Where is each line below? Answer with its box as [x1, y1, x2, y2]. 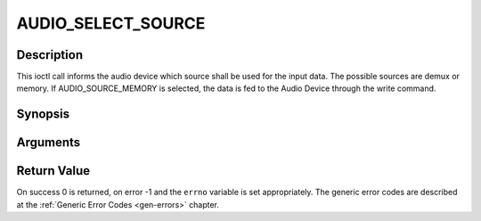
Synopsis [16, 107, 70, 122]
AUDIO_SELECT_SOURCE [16, 13, 206, 33]
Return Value [16, 163, 91, 178]
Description [16, 47, 84, 62]
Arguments [16, 135, 81, 151]
